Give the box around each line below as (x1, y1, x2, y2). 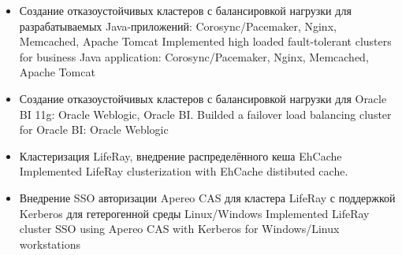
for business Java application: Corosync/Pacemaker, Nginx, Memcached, (19, 48, 369, 65)
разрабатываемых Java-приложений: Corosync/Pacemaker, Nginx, (19, 17, 337, 34)
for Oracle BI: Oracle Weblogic (19, 121, 169, 138)
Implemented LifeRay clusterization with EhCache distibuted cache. (19, 163, 348, 179)
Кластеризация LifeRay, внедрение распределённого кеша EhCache (19, 147, 342, 164)
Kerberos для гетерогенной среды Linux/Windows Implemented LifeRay (19, 205, 370, 221)
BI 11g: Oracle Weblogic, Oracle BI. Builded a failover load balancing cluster (19, 105, 392, 122)
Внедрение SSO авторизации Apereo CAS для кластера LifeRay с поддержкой (19, 189, 396, 205)
